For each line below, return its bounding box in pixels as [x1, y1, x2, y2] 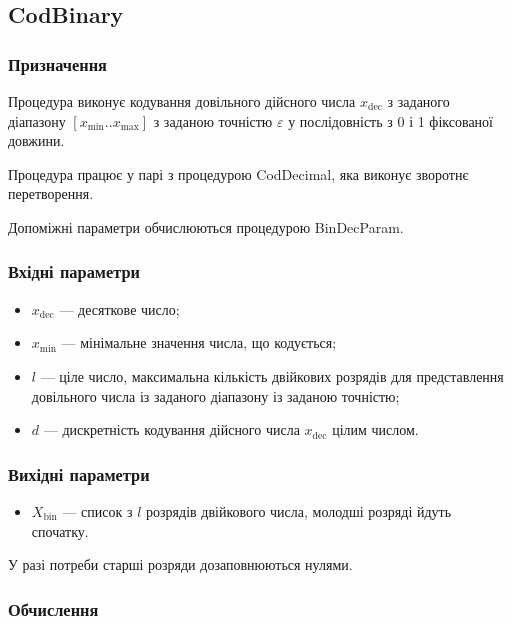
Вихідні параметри [8, 461, 150, 486]
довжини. [8, 130, 65, 151]
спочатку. [31, 520, 89, 541]
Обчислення [8, 596, 99, 621]
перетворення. [8, 183, 94, 204]
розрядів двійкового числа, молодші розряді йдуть [146, 500, 452, 521]
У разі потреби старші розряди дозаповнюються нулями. [8, 554, 353, 575]
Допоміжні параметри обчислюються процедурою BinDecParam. [8, 216, 404, 237]
